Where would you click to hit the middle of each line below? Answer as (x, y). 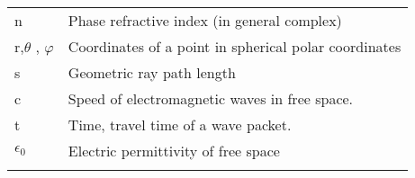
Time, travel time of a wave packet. (180, 125)
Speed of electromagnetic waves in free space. (211, 98)
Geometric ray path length (152, 72)
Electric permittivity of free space (174, 151)
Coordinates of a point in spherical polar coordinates (235, 46)
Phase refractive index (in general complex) (205, 20)
